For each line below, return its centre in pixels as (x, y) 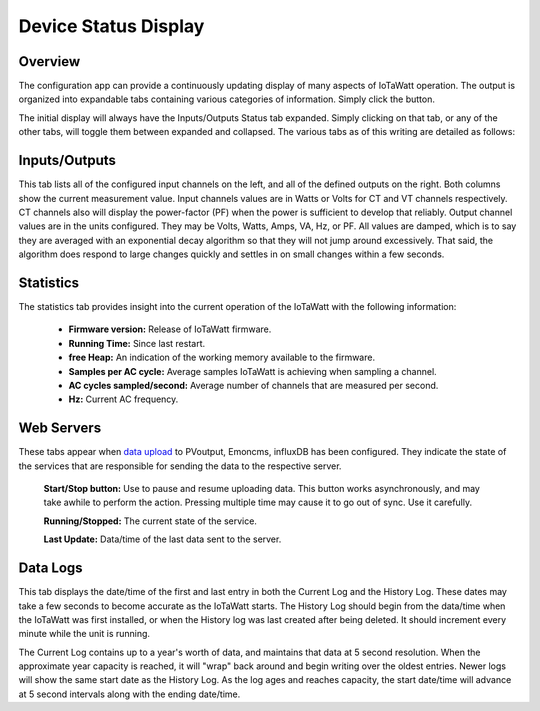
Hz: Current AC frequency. (123, 399)
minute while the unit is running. (84, 634)
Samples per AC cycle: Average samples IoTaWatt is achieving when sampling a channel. (252, 371)
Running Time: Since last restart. (136, 343)
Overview (49, 61)
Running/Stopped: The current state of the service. (150, 521)
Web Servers (60, 428)
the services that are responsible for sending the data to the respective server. (180, 466)
